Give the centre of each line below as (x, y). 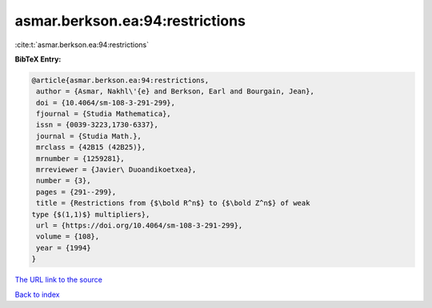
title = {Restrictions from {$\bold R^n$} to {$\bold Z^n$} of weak (173, 203)
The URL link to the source (59, 280)
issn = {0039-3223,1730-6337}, (98, 125)
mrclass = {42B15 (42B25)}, (91, 147)
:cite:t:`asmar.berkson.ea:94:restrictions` (82, 45)
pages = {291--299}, (76, 192)
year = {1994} (64, 248)
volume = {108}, (68, 237)
